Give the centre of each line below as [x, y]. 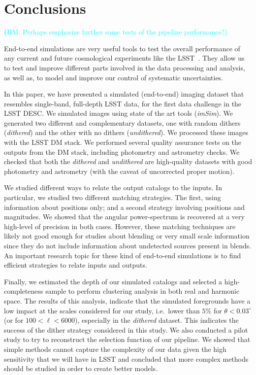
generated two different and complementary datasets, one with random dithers [122, 122]
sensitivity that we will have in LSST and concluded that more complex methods [126, 358]
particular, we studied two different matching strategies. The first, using [112, 197]
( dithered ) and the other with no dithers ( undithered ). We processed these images [126, 132]
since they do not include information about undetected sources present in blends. [128, 245]
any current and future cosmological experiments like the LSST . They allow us [124, 58]
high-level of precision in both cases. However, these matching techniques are [120, 226]
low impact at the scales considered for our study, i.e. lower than [102, 310]
